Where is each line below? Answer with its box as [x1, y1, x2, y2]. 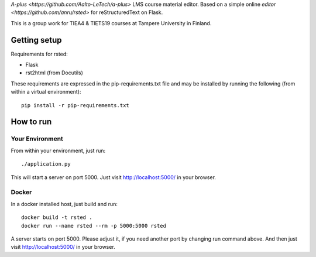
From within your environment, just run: [11, 147, 106, 154]
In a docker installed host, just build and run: [11, 200, 118, 207]
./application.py [21, 161, 71, 167]
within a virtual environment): [11, 88, 81, 95]
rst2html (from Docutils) [25, 69, 83, 76]
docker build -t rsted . [21, 214, 92, 221]
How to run [11, 117, 52, 127]
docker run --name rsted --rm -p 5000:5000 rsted [21, 222, 167, 229]
